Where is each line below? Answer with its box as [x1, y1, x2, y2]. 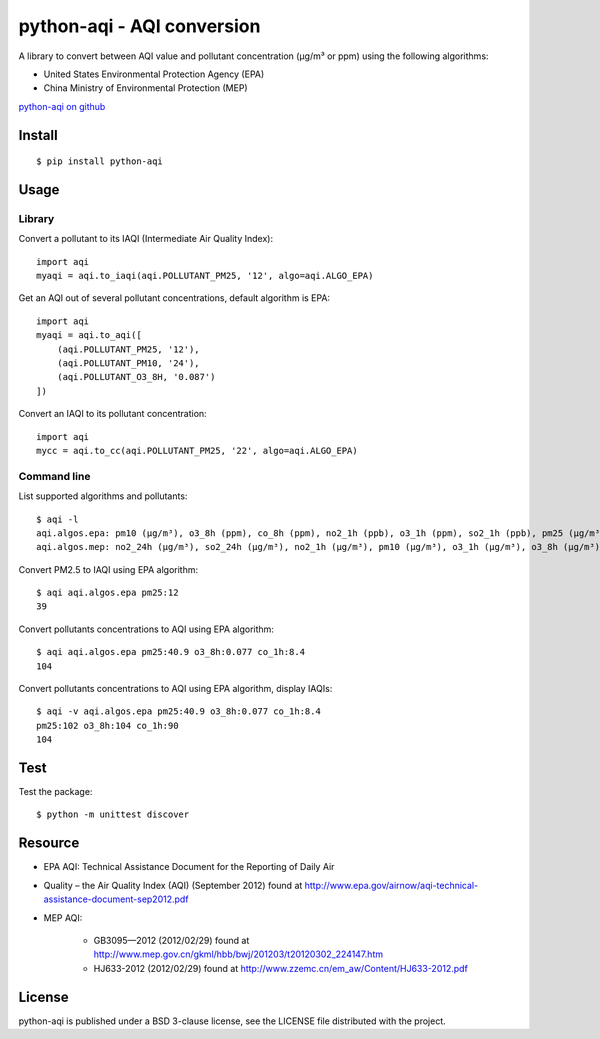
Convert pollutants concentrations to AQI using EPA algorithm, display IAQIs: [18, 683, 333, 695]
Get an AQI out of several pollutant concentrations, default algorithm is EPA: [18, 292, 330, 304]
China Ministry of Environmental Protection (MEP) [43, 82, 249, 94]
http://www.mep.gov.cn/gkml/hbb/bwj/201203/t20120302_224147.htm [93, 948, 384, 960]
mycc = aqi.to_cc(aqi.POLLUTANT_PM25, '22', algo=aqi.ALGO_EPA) [36, 445, 359, 456]
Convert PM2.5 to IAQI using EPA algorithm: [18, 563, 199, 575]
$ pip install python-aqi [36, 156, 164, 167]
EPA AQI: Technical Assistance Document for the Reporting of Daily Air [43, 861, 335, 873]
